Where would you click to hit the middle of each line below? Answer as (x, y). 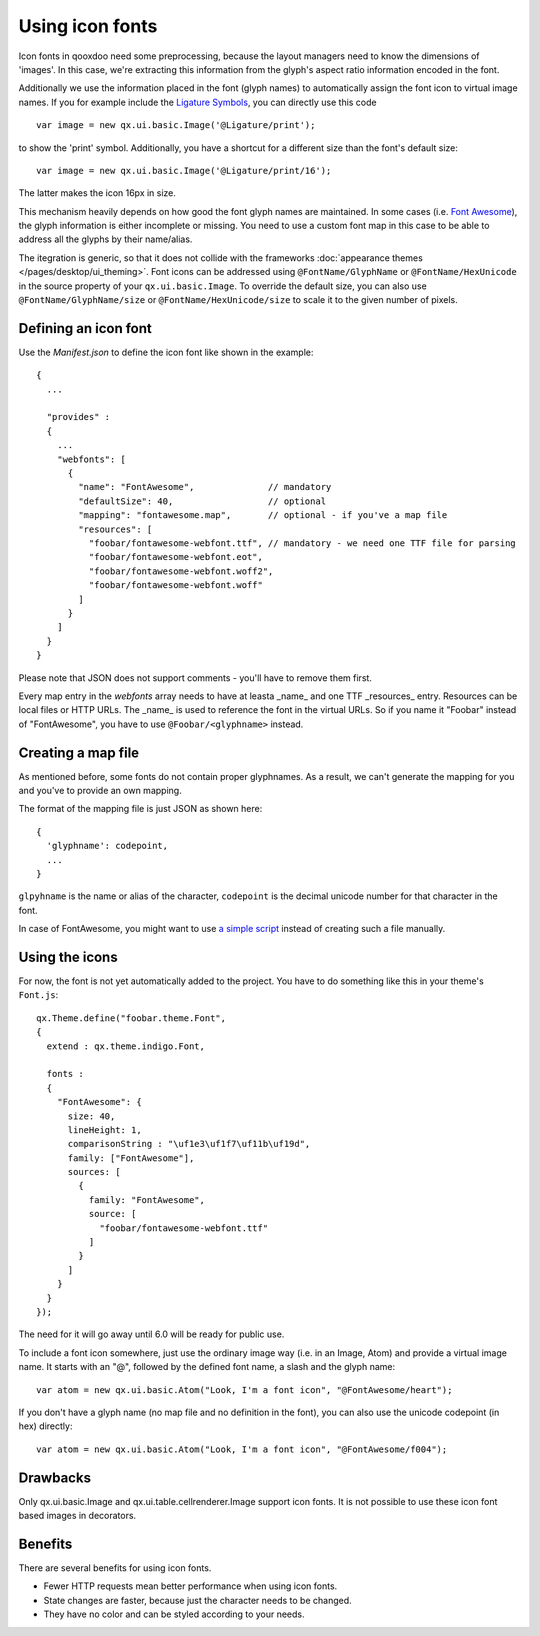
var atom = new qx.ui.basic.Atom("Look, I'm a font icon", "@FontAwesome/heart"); (244, 1389)
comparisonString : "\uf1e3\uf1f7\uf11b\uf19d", (189, 1144)
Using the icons (68, 956)
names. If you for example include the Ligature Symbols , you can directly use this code (197, 102)
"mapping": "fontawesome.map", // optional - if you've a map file (263, 515)
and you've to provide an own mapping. (100, 790)
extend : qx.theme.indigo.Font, (125, 1046)
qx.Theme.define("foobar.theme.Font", (131, 1018)
